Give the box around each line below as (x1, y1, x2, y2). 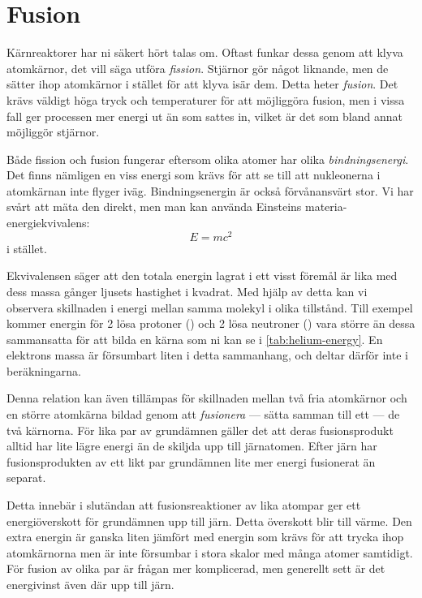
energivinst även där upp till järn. (6, 576, 174, 593)
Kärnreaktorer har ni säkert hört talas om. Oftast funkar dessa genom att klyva (6, 44, 403, 61)
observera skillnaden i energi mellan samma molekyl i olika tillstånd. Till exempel (6, 299, 413, 316)
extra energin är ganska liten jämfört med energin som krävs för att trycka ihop (6, 528, 404, 545)
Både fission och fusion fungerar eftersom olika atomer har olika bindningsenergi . (6, 150, 409, 167)
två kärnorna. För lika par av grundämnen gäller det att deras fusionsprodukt (6, 421, 394, 438)
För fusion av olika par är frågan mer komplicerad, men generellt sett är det (6, 560, 385, 577)
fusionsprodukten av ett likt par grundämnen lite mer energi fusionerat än (6, 453, 376, 470)
